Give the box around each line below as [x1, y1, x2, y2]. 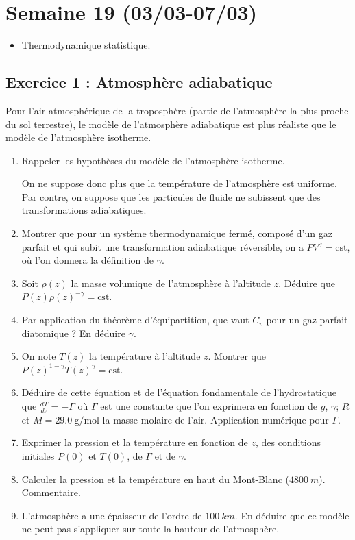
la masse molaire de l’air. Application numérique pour [102, 412, 329, 426]
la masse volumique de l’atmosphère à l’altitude [71, 275, 271, 290]
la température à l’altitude [89, 349, 201, 363]
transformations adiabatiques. [21, 203, 147, 217]
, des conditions [255, 435, 321, 450]
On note [21, 349, 56, 363]
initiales [21, 449, 55, 463]
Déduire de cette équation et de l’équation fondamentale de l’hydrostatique [21, 385, 337, 400]
